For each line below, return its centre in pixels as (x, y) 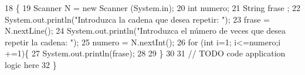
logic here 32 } (31, 64)
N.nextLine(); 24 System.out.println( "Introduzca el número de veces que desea (145, 31)
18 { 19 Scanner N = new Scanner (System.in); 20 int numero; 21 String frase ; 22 (152, 8)
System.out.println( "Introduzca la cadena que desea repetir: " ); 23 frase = (137, 19)
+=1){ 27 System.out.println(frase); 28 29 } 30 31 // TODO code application (145, 53)
